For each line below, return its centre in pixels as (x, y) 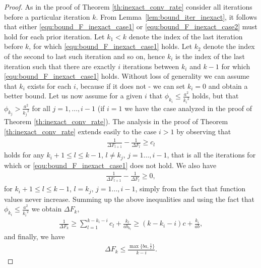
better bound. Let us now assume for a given (73, 96)
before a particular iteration (47, 16)
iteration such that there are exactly (60, 66)
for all (41, 108)
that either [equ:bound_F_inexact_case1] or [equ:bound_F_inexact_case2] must (131, 26)
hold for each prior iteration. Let (54, 36)
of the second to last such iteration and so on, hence (85, 56)
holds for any (24, 155)
